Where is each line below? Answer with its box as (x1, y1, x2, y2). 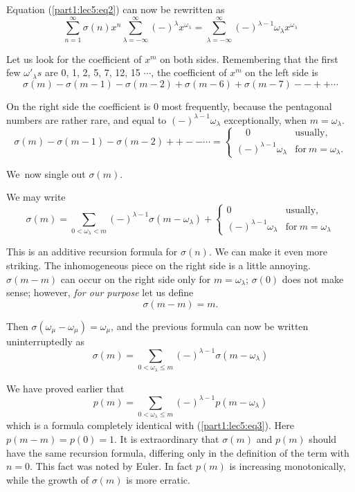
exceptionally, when (224, 112, 307, 127)
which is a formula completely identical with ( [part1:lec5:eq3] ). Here (6, 418, 294, 432)
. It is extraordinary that (114, 431, 219, 446)
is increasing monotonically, (229, 459, 346, 473)
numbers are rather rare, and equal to (6, 112, 167, 127)
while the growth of (6, 472, 89, 486)
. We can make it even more (208, 244, 327, 259)
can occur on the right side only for (60, 271, 211, 286)
